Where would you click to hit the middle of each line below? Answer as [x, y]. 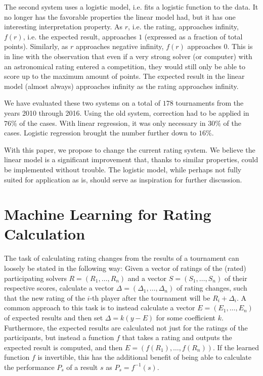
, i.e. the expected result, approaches [80, 36]
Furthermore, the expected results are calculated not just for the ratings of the [126, 327]
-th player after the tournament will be [150, 297]
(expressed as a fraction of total [193, 36]
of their [236, 278]
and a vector [147, 278]
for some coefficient [186, 317]
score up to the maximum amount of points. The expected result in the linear [124, 76]
